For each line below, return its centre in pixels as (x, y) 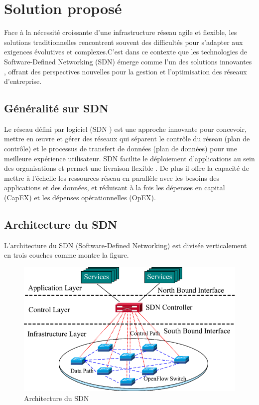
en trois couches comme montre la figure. (66, 255)
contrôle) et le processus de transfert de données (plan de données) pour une (121, 149)
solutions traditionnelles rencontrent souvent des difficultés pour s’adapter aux (124, 42)
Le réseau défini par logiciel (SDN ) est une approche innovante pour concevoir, (125, 129)
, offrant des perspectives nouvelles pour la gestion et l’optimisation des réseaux (126, 71)
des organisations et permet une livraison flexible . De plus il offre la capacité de (127, 168)
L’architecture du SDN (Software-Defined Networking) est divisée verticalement (126, 245)
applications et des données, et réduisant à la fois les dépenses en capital (115, 188)
